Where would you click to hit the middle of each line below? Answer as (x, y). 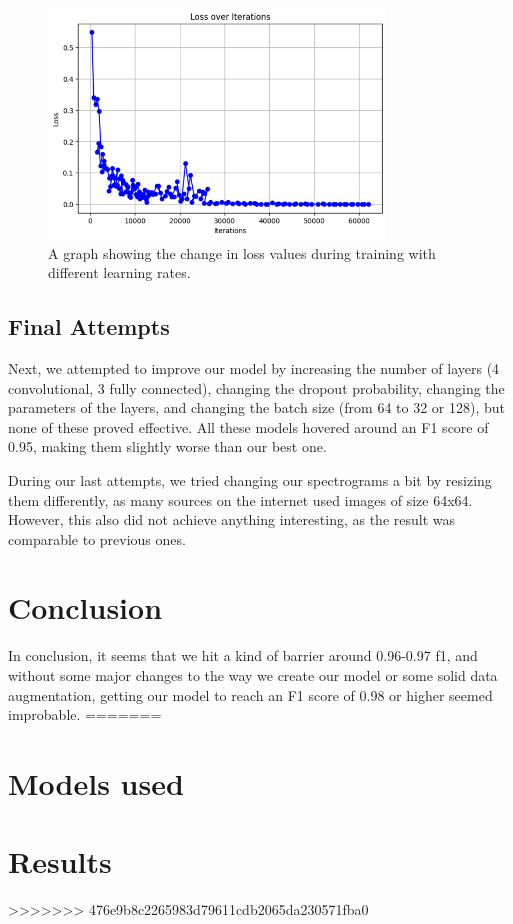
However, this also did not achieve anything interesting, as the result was (231, 519)
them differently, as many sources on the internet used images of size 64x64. (240, 499)
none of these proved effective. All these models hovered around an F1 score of (248, 426)
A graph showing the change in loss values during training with (242, 252)
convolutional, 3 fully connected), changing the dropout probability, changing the (256, 387)
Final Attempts (89, 326)
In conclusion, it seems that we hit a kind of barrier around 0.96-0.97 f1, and (243, 655)
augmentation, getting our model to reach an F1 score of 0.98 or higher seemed (250, 694)
